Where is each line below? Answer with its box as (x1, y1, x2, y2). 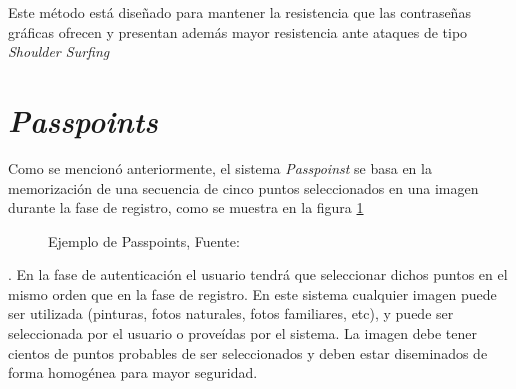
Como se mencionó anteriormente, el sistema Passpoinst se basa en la (8, 157, 432, 178)
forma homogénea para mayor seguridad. (8, 362, 258, 383)
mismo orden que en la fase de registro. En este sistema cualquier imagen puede (8, 283, 497, 304)
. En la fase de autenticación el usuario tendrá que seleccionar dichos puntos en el (8, 264, 508, 285)
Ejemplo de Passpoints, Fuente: (48, 230, 240, 251)
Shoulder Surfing (8, 41, 110, 62)
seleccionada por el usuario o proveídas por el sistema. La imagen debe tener (8, 323, 477, 344)
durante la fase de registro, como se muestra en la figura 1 (8, 197, 364, 218)
